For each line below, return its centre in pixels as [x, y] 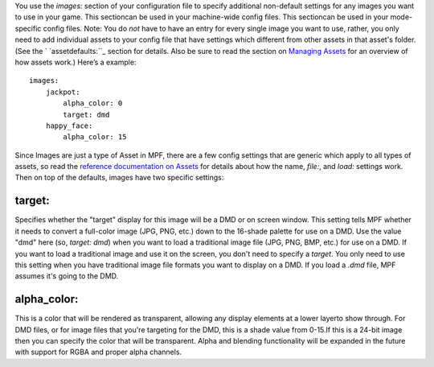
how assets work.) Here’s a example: [76, 62]
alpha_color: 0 [93, 103]
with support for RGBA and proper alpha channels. [98, 352]
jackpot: [63, 92]
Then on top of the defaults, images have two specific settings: [119, 178]
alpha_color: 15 [95, 137]
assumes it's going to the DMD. [67, 276]
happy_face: [69, 126]
